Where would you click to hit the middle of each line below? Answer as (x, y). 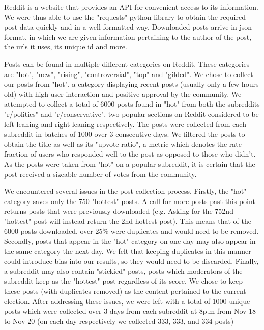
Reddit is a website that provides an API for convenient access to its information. (131, 7)
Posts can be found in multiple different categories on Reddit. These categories (127, 64)
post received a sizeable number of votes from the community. (100, 174)
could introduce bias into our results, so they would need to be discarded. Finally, (131, 261)
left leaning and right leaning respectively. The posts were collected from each (125, 124)
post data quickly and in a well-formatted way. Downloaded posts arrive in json (128, 27)
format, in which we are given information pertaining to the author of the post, (128, 36)
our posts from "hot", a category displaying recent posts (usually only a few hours (131, 84)
